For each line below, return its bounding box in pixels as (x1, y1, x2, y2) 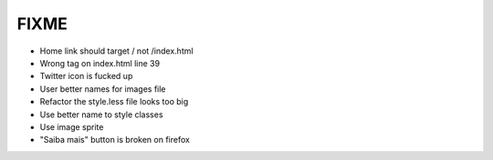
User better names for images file (39, 83, 166, 95)
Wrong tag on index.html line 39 (39, 57, 160, 68)
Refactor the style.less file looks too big (39, 96, 189, 107)
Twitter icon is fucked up (39, 71, 133, 82)
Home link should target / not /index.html (39, 45, 194, 56)
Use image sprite (39, 121, 104, 132)
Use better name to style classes (39, 109, 163, 120)
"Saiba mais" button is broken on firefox (39, 135, 191, 145)
